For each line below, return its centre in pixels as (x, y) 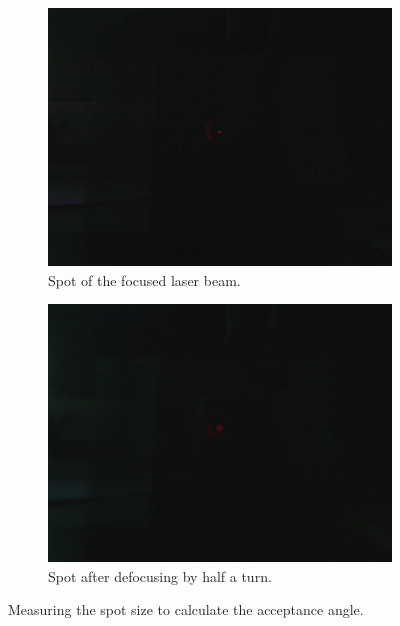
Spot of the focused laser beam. (144, 279)
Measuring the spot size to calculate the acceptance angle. (186, 609)
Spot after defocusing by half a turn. (160, 575)
